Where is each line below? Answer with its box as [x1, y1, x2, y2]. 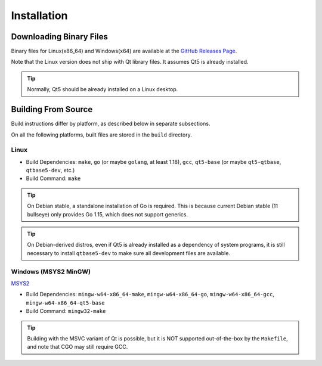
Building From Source [11, 104, 93, 114]
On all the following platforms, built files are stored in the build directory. [11, 131, 192, 138]
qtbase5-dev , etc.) [26, 167, 75, 174]
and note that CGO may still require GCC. [27, 343, 128, 351]
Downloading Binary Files [11, 32, 109, 42]
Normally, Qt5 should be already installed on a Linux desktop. [27, 86, 178, 93]
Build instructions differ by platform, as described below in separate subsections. [11, 120, 210, 128]
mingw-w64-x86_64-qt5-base [26, 299, 105, 306]
